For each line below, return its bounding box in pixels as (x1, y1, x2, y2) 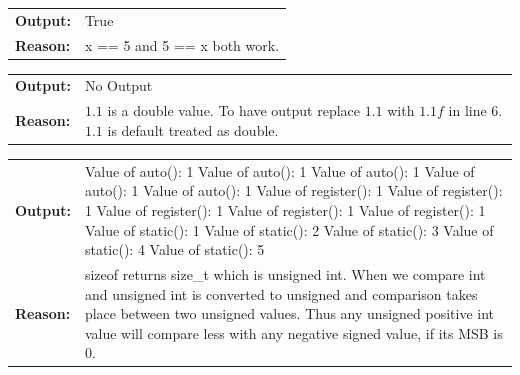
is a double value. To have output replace (107, 100, 360, 121)
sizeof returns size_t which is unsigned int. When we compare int (84, 263, 486, 284)
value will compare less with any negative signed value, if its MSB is (84, 322, 503, 343)
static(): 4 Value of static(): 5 (84, 239, 265, 260)
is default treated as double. (107, 119, 279, 140)
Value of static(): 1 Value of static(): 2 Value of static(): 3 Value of (84, 219, 494, 240)
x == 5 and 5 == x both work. (84, 34, 280, 55)
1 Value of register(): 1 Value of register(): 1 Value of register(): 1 (84, 199, 486, 220)
